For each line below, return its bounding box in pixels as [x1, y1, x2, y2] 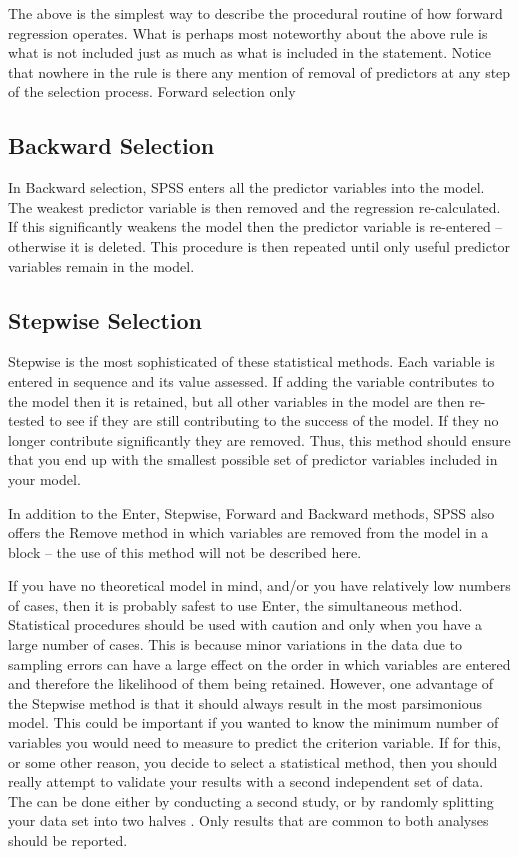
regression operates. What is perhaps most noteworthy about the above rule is [8, 22, 488, 43]
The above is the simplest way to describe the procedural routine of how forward [8, 3, 503, 23]
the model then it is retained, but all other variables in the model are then [8, 390, 465, 411]
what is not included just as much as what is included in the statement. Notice [8, 42, 492, 63]
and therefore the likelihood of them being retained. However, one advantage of [8, 673, 494, 694]
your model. [8, 468, 81, 489]
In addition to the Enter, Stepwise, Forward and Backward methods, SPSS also [8, 502, 495, 523]
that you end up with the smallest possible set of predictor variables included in [8, 449, 498, 470]
